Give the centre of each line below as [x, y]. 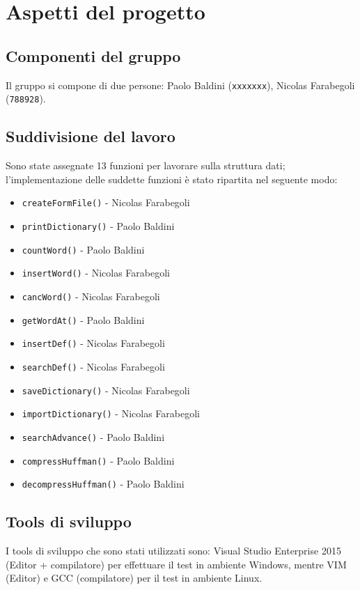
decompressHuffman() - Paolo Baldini [103, 484]
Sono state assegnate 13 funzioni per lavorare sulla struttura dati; [146, 165]
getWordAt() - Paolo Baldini [83, 319]
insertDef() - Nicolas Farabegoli [93, 343]
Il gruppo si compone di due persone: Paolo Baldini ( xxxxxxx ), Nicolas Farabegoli [180, 85]
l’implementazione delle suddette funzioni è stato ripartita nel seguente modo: [172, 179]
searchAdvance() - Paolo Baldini [93, 436]
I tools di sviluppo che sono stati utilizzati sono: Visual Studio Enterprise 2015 [173, 551]
